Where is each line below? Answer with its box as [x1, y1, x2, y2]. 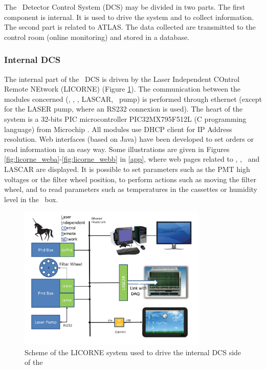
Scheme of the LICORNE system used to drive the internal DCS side [25, 346, 241, 357]
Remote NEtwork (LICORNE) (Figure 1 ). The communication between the [4, 83, 241, 94]
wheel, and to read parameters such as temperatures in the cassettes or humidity [4, 184, 257, 194]
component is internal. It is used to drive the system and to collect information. [4, 11, 254, 22]
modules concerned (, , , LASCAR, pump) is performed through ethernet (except [4, 93, 262, 104]
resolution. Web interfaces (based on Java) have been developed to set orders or [4, 134, 254, 144]
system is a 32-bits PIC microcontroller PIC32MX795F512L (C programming [4, 113, 247, 124]
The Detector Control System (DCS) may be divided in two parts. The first [4, 2, 246, 12]
